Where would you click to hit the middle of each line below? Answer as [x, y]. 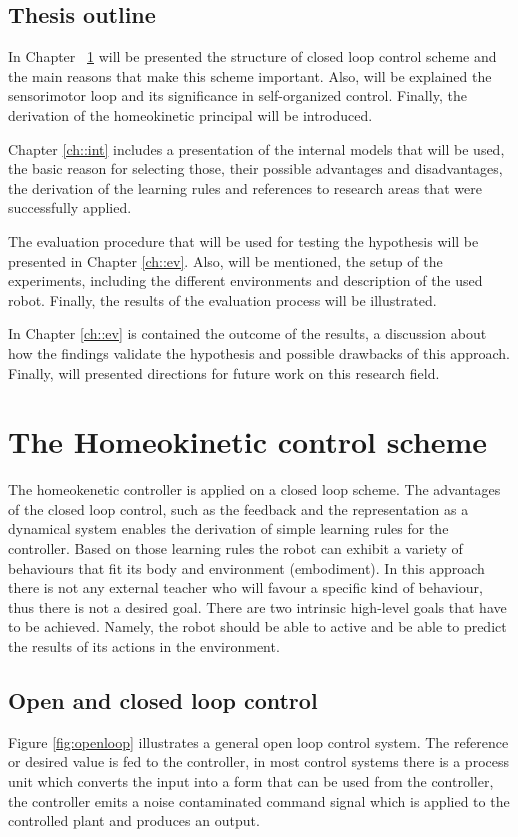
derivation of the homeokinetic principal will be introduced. [190, 114]
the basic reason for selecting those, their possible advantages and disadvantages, [255, 168]
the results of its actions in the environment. [144, 645]
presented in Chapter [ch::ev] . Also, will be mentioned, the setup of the [225, 260]
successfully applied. [70, 207]
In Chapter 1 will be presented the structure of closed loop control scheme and [252, 56]
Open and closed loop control [163, 699]
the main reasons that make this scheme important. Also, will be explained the [250, 75]
